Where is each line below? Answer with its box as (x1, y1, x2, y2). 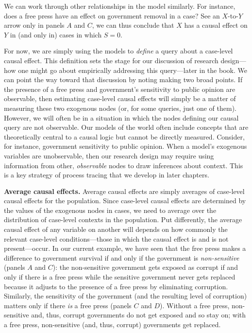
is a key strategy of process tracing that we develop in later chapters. (4, 170, 209, 180)
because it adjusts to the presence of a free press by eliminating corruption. (4, 281, 228, 291)
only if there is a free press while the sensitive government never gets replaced (4, 272, 235, 282)
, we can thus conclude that (92, 20, 174, 30)
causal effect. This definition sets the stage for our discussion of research (4, 55, 218, 65)
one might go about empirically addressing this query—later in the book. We (18, 65, 247, 75)
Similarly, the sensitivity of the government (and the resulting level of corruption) (4, 291, 247, 301)
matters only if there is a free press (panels (4, 300, 132, 310)
